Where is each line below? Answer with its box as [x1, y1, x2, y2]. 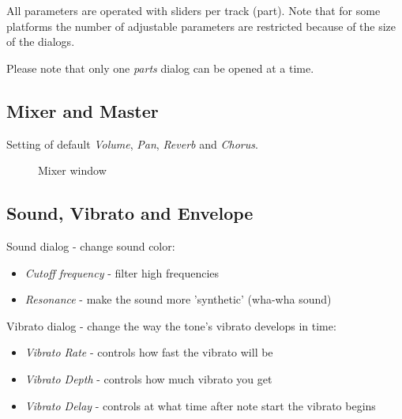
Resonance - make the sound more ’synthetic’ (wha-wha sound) [24, 291, 332, 308]
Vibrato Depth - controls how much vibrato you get [24, 370, 272, 387]
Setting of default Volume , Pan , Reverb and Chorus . [6, 135, 258, 152]
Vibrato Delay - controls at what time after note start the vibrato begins [24, 397, 376, 413]
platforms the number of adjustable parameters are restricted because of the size [6, 17, 396, 34]
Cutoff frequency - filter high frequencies [24, 264, 220, 281]
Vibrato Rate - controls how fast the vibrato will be [24, 344, 273, 360]
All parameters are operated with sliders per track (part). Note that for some [6, 2, 381, 18]
